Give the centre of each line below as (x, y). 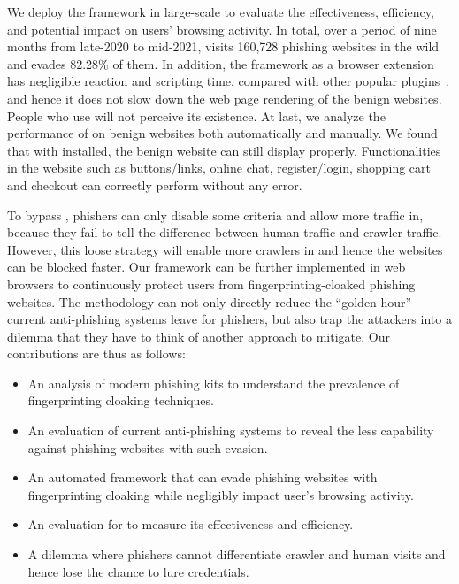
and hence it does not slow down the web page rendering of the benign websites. (225, 98)
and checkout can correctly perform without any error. (155, 184)
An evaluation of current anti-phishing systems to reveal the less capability (231, 430)
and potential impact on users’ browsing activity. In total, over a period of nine (222, 29)
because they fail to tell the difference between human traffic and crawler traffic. (225, 232)
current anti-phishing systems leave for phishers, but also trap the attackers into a (229, 319)
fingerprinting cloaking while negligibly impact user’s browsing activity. (221, 494)
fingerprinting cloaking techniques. (121, 400)
